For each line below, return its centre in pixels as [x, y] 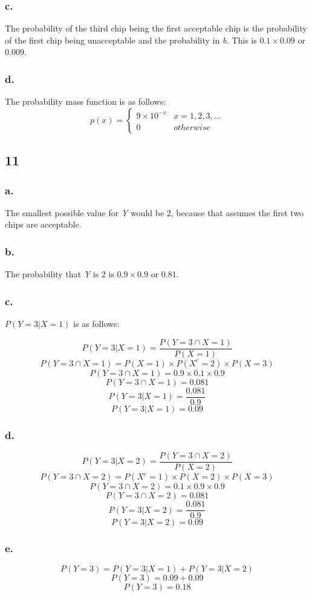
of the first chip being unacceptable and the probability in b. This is [131, 40]
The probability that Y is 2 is [60, 274]
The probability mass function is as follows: [86, 101]
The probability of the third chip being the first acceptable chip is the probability [156, 28]
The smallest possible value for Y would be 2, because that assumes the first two [154, 212]
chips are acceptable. [43, 224]
